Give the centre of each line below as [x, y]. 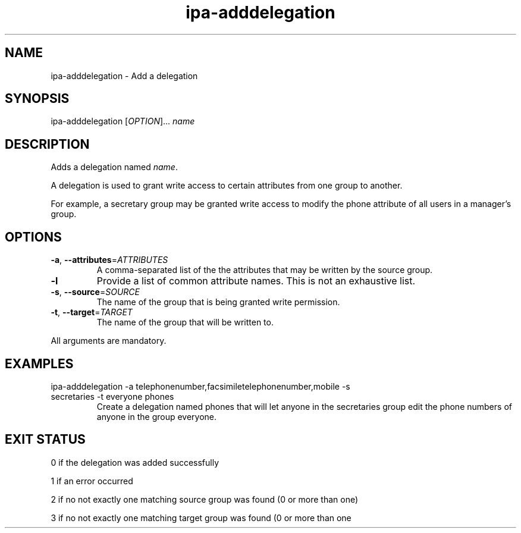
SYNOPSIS [37, 99]
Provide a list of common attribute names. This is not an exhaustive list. [256, 281]
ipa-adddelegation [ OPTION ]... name [123, 121]
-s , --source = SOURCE [95, 292]
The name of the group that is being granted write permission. [218, 302]
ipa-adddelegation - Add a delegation [124, 76]
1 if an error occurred [92, 481]
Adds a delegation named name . [114, 167]
